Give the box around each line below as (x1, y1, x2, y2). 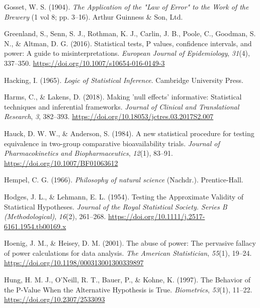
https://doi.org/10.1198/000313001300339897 (4, 257, 144, 268)
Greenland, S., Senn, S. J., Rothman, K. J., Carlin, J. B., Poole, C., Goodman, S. (4, 28, 256, 39)
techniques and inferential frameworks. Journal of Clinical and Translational (4, 101, 239, 112)
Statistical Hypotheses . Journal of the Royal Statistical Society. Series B (4, 201, 227, 212)
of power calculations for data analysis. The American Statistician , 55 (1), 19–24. (4, 247, 252, 258)
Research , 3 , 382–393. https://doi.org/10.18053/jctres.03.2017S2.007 (4, 111, 214, 122)
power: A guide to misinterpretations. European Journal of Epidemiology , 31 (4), (4, 48, 250, 58)
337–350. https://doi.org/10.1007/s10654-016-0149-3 (4, 57, 165, 68)
